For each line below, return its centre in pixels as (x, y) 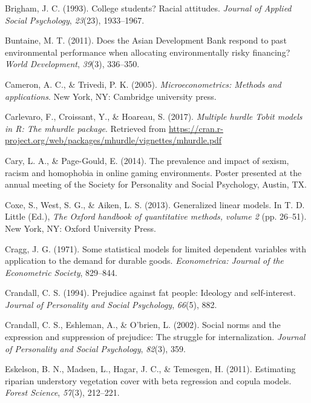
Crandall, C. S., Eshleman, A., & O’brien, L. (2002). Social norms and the (143, 325)
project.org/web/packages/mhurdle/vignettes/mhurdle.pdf (113, 140)
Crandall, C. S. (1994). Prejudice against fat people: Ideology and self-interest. (150, 293)
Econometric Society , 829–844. (61, 272)
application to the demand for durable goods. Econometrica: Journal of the (144, 260)
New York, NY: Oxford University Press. (80, 228)
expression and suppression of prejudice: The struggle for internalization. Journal (155, 337)
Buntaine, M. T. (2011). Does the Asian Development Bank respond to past (146, 40)
